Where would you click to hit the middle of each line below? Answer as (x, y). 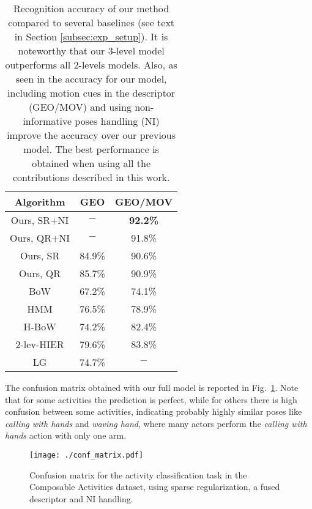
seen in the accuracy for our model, (91, 79)
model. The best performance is (91, 149)
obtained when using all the (91, 163)
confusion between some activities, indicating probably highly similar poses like (154, 411)
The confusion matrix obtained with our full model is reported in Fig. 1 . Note (152, 387)
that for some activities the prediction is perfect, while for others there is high (151, 399)
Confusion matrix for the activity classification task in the (138, 474)
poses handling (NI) (117, 121)
